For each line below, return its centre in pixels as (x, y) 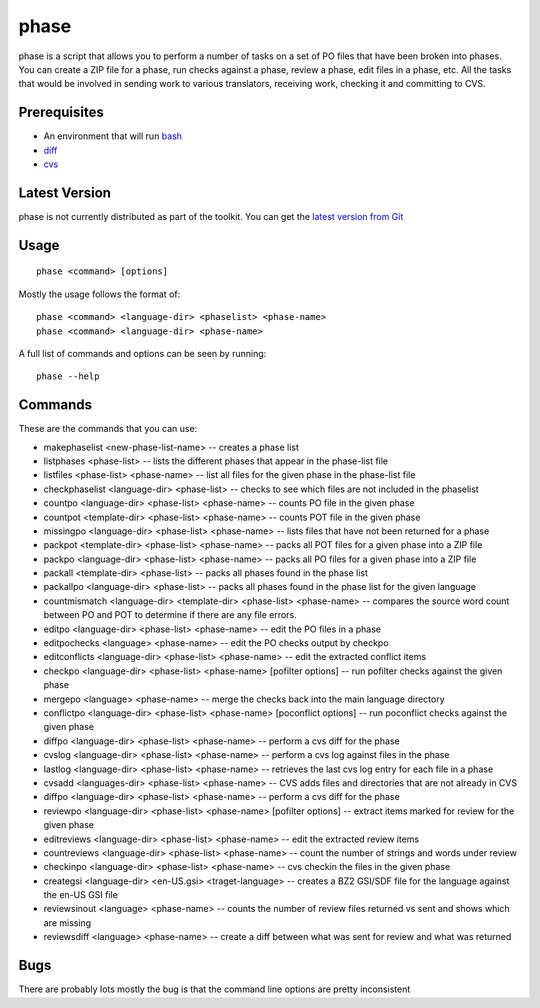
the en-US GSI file (81, 895)
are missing (67, 922)
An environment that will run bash (113, 136)
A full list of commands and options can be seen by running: (142, 353)
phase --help (68, 376)
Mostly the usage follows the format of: (99, 294)
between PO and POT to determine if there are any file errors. (170, 615)
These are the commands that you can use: (108, 429)
